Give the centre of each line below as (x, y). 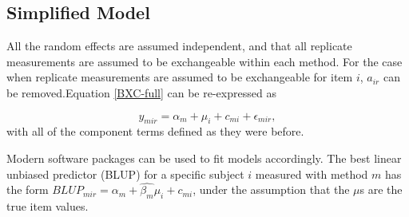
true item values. (48, 206)
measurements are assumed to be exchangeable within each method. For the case (204, 61)
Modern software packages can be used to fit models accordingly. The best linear (204, 158)
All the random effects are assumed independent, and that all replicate (179, 46)
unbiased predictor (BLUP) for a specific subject (125, 174)
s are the (381, 189)
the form (28, 189)
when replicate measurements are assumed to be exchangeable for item (180, 77)
